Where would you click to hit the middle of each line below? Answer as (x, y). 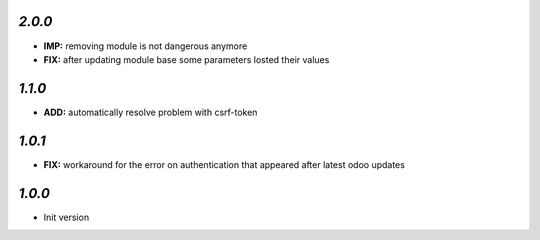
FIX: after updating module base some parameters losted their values (186, 59)
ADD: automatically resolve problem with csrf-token (150, 112)
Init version (66, 217)
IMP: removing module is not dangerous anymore (145, 46)
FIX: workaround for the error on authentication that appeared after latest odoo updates (224, 164)
